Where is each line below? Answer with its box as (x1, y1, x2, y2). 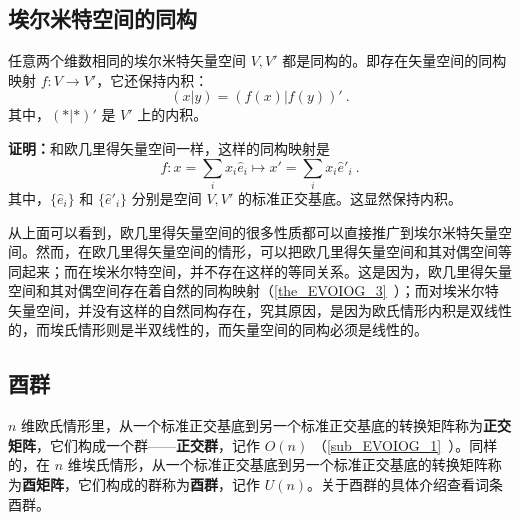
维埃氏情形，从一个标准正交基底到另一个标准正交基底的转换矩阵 (67, 454, 488, 475)
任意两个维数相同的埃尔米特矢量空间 (8, 50, 246, 71)
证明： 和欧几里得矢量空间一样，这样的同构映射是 (8, 137, 330, 158)
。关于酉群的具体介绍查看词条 (307, 474, 504, 495)
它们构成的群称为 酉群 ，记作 (77, 474, 260, 495)
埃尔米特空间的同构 (8, 3, 197, 34)
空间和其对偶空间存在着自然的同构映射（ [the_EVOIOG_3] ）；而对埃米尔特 (8, 280, 499, 301)
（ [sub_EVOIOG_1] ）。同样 (312, 434, 498, 455)
